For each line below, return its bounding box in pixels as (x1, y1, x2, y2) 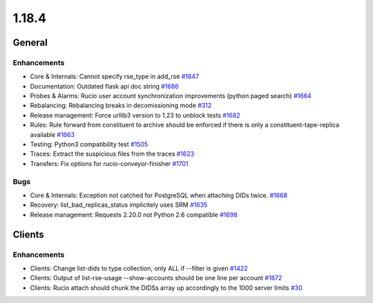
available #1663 (30, 130, 75, 138)
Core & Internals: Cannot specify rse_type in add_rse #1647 (30, 73, 200, 81)
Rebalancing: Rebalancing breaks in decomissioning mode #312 (30, 101, 212, 110)
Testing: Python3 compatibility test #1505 (30, 140, 149, 149)
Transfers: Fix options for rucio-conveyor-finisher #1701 (30, 159, 189, 167)
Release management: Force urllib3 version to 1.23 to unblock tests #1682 (30, 111, 241, 119)
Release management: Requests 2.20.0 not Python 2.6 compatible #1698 (30, 210, 238, 219)
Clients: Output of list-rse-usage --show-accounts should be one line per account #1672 (30, 274, 283, 282)
